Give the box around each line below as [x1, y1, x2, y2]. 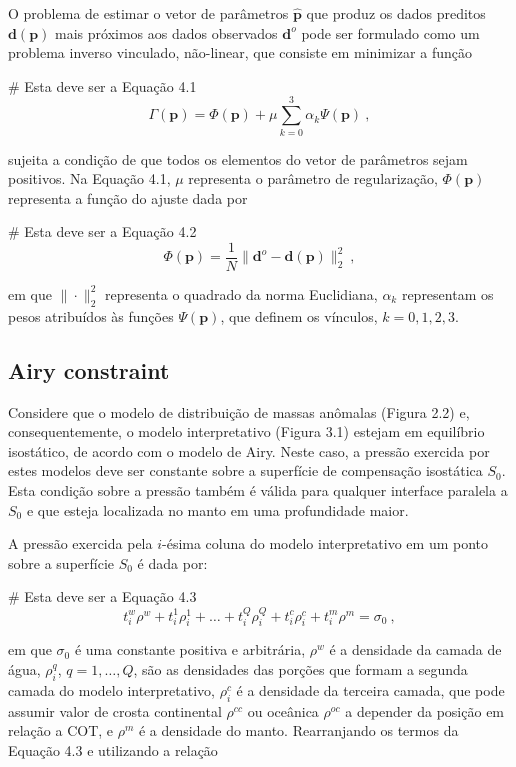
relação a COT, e [8, 720, 114, 741]
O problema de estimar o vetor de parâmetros [8, 3, 289, 23]
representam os [401, 283, 494, 304]
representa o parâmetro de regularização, [188, 168, 438, 189]
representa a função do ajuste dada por [8, 187, 248, 208]
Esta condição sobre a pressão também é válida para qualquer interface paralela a [8, 479, 508, 500]
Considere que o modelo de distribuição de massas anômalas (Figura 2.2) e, [8, 401, 470, 422]
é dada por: [137, 552, 208, 573]
